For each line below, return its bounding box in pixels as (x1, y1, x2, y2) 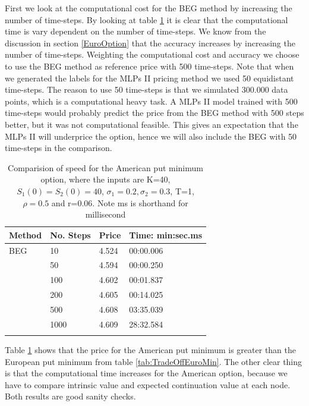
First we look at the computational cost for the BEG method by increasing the (5, 2, 292, 14)
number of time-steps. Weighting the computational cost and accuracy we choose (5, 48, 299, 61)
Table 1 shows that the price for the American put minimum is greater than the (5, 344, 297, 356)
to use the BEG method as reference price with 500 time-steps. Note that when (5, 59, 294, 72)
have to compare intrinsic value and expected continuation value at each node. (5, 378, 291, 391)
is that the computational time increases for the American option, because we (5, 367, 288, 379)
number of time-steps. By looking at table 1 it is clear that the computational (5, 13, 288, 26)
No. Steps (50, 228, 91, 241)
